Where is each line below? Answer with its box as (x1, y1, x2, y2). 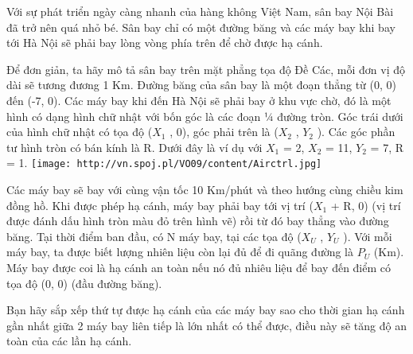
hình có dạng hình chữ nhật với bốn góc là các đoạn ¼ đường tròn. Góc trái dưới (6, 107, 403, 124)
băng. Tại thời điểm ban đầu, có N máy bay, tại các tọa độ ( (6, 228, 302, 244)
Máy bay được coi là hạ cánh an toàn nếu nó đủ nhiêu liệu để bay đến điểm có (6, 259, 392, 275)
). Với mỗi (343, 228, 392, 244)
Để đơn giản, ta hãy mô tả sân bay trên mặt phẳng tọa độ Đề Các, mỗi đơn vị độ (6, 60, 405, 77)
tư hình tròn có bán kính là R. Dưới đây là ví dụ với (6, 138, 263, 155)
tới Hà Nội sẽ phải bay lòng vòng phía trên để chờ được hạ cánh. (6, 34, 323, 51)
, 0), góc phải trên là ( (169, 123, 279, 140)
